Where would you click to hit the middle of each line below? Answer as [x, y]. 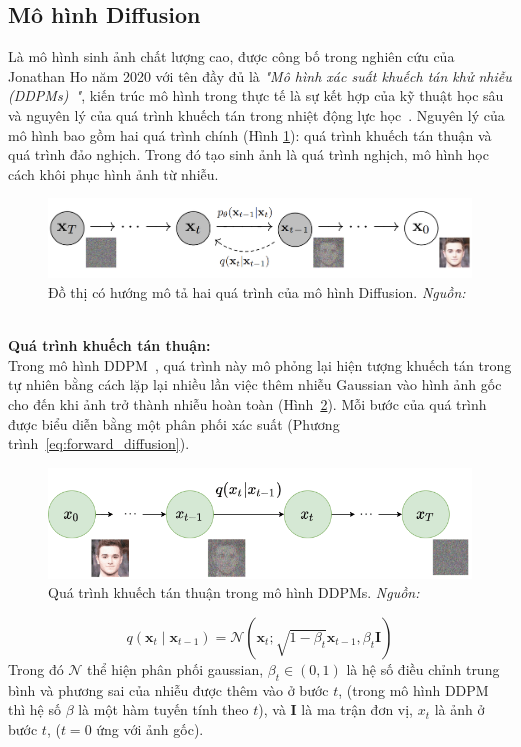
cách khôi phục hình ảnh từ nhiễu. [113, 173]
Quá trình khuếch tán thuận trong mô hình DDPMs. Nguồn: [234, 592]
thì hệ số [34, 709]
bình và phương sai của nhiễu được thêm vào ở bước [168, 689]
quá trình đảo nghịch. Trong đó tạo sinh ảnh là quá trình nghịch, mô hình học [248, 154]
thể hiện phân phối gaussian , [175, 668]
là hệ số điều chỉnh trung [423, 668]
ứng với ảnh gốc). [150, 728]
